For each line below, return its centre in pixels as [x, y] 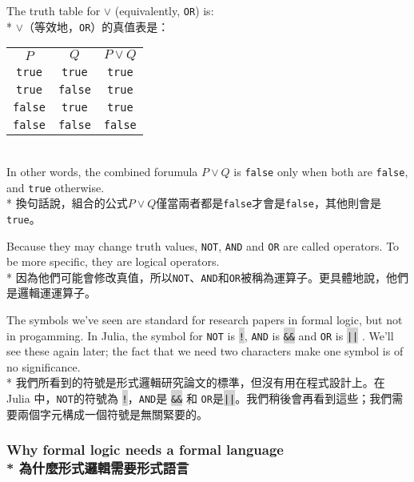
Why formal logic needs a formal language [145, 450]
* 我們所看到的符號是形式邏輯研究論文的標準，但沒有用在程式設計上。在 [196, 382]
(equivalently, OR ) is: [164, 10]
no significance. [44, 366]
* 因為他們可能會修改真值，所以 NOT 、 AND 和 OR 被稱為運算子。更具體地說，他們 [207, 277]
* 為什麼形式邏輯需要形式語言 [98, 468]
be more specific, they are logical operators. [113, 261]
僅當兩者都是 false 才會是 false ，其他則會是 [269, 203]
